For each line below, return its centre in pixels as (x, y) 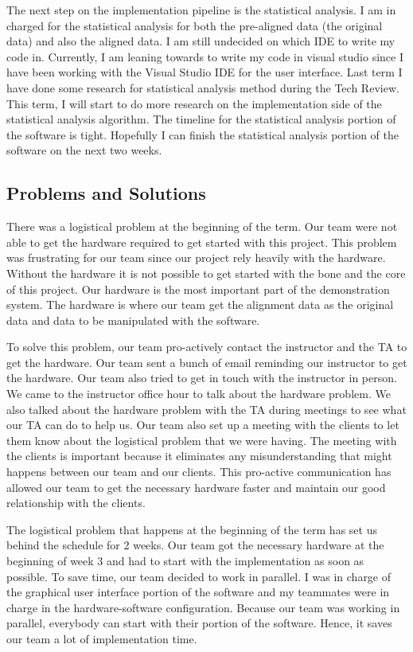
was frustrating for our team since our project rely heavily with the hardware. (196, 258)
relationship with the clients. (76, 503)
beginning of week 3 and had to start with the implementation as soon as (185, 561)
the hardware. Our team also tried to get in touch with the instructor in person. (202, 378)
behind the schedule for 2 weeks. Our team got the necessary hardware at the (195, 545)
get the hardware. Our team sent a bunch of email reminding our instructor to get (207, 362)
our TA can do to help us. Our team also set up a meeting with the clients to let (203, 425)
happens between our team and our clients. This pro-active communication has (199, 472)
